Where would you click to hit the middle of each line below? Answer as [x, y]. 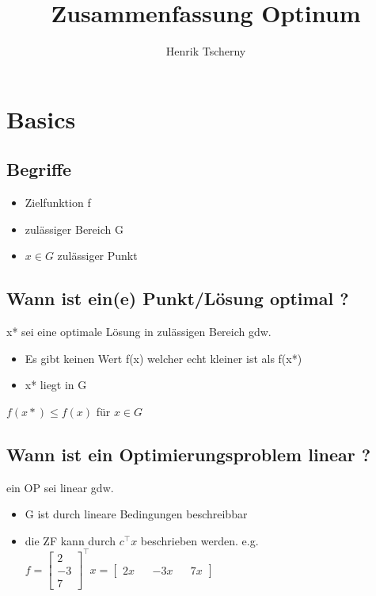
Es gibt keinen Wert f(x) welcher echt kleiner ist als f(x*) [163, 358]
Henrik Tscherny [206, 51]
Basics [41, 118]
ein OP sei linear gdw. [60, 487]
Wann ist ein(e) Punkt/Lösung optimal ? [178, 298]
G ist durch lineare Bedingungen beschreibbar [136, 514]
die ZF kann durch [70, 540]
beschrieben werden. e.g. [199, 540]
